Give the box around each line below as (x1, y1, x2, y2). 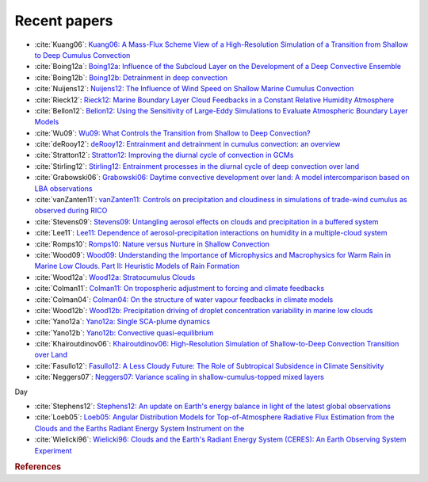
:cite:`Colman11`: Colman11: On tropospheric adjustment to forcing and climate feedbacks (34, 284, 325, 293)
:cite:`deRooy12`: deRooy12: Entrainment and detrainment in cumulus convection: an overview (34, 140, 341, 149)
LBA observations (34, 183, 93, 193)
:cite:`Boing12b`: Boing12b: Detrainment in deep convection (34, 72, 227, 82)
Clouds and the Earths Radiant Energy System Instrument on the (34, 423, 245, 433)
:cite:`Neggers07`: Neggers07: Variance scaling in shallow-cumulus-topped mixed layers (34, 373, 324, 382)
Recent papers (14, 12, 113, 29)
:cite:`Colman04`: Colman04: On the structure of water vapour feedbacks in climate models (34, 294, 334, 304)
